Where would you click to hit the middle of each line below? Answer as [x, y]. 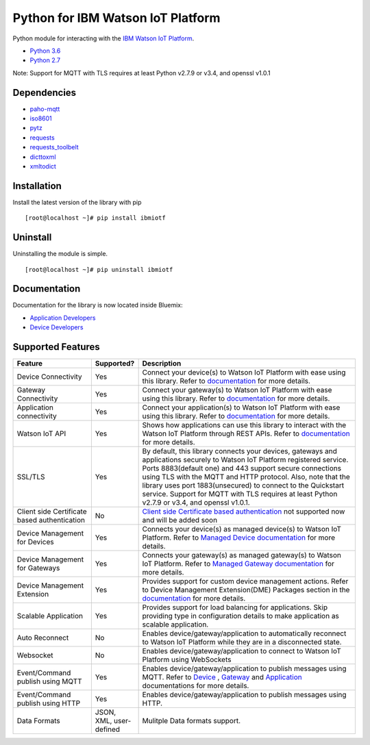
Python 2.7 [45, 60]
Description [162, 364]
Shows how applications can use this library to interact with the [244, 425]
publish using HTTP [49, 703]
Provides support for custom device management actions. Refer [245, 581]
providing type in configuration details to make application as [241, 616]
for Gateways [38, 568]
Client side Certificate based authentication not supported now [244, 512]
